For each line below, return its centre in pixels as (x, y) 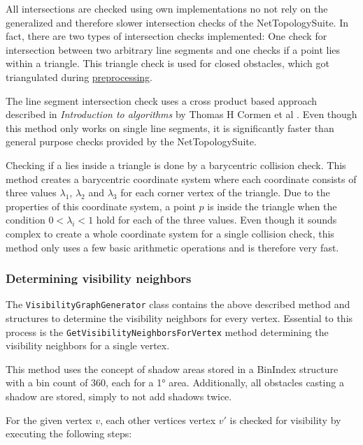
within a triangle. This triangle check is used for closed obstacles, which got (168, 63)
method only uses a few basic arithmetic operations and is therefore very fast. (172, 247)
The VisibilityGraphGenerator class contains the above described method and (178, 304)
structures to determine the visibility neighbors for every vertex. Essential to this (179, 318)
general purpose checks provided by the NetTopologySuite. (131, 141)
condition (26, 220)
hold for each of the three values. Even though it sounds (216, 220)
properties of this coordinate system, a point (101, 206)
